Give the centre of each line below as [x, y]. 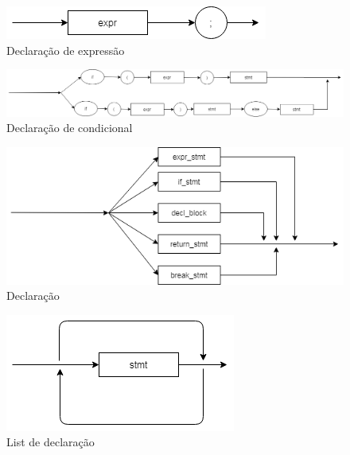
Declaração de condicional [70, 128]
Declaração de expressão [66, 50]
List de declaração [51, 442]
